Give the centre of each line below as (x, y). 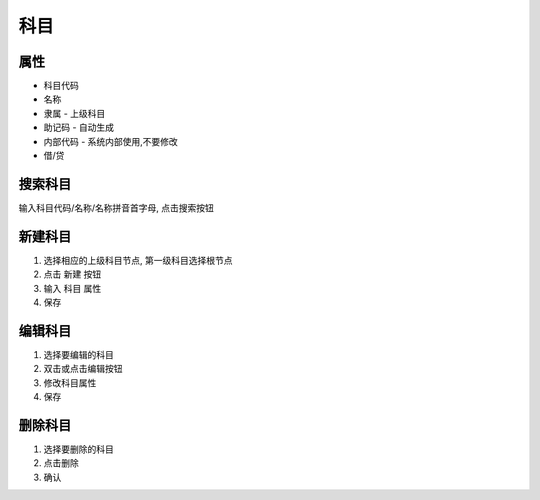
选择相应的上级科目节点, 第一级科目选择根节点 (138, 260)
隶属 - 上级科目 (74, 113)
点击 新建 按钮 (72, 274)
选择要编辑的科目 (78, 354)
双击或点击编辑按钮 (83, 369)
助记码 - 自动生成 (79, 127)
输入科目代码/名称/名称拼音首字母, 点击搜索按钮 (116, 207)
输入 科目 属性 (72, 288)
